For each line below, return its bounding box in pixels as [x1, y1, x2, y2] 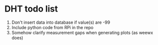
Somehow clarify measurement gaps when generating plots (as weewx [11, 30, 153, 35]
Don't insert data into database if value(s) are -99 [11, 19, 111, 25]
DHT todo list [4, 3, 58, 15]
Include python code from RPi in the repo [11, 24, 94, 30]
